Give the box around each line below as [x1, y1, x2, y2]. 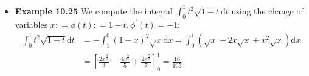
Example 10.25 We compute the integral [15, 4, 173, 17]
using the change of [231, 4, 304, 17]
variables [15, 18, 48, 31]
